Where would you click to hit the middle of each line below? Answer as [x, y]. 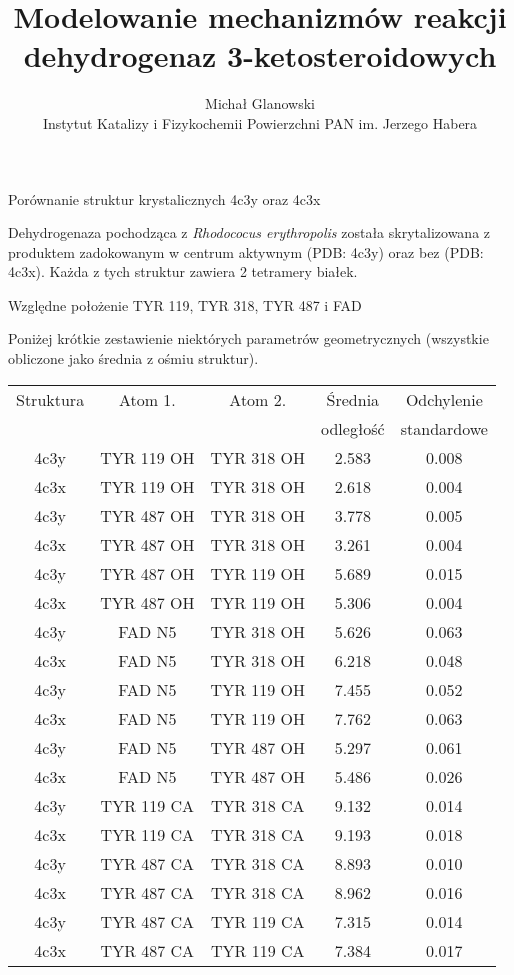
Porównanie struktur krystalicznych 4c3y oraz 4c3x [164, 198]
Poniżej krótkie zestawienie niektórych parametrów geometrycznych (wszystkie [248, 338]
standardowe [444, 428]
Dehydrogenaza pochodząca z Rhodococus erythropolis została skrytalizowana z [249, 232]
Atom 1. [147, 399]
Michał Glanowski [260, 103]
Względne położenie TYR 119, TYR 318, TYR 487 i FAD [185, 304]
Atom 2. [258, 399]
